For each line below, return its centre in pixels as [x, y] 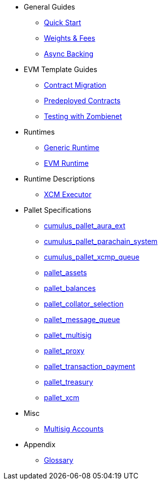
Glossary [59, 460]
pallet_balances [70, 288]
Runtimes [39, 132]
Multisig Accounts [74, 429]
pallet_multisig [68, 335]
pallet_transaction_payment [90, 366]
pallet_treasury [69, 382]
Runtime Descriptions [59, 179]
